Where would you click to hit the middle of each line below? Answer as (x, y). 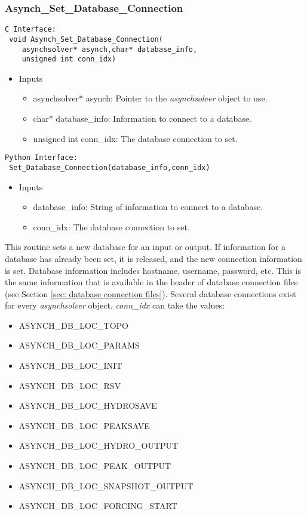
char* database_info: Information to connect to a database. (142, 118)
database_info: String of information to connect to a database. (148, 207)
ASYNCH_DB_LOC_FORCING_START (98, 506)
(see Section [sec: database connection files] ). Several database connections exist (151, 293)
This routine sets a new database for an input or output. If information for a (145, 247)
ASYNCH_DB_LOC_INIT (70, 366)
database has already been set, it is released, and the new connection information (153, 258)
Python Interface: (41, 158)
